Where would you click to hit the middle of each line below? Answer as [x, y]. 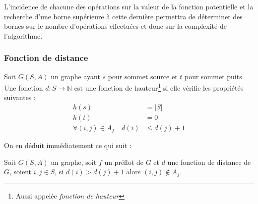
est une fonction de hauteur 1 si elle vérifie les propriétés [159, 87]
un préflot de [124, 162]
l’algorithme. [23, 35]
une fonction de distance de [209, 162]
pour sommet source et [143, 76]
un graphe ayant [75, 76]
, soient [21, 172]
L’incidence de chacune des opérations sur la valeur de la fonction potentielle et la [129, 6]
